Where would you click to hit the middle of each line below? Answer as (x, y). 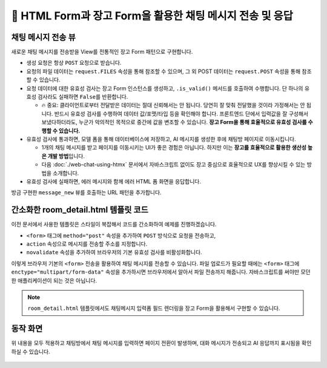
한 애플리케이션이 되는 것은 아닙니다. (54, 280)
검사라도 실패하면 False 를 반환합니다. (83, 97)
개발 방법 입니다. (66, 156)
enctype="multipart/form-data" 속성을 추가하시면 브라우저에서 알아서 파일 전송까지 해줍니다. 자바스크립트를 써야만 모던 (161, 272)
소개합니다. (66, 173)
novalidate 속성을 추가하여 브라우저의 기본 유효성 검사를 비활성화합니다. (114, 252)
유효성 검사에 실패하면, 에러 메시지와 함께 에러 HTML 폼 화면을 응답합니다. (114, 181)
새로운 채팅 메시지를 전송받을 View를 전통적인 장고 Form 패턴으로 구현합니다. (102, 52)
